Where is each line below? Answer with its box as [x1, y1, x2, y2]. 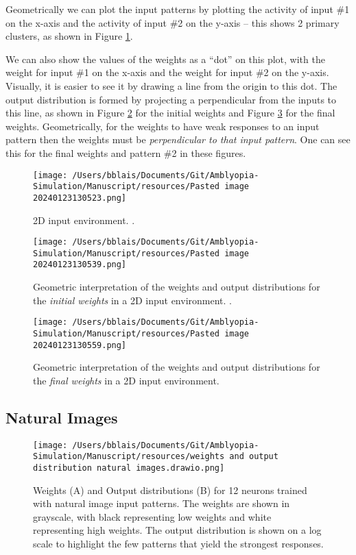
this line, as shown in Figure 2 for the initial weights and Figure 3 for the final [5, 106, 335, 120]
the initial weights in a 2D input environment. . [33, 293, 232, 307]
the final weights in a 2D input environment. [33, 373, 219, 387]
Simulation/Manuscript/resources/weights [33, 452, 225, 462]
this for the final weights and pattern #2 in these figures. [5, 145, 246, 160]
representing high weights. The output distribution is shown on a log [33, 523, 322, 537]
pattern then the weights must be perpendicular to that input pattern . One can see [5, 132, 351, 147]
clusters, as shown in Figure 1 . [5, 29, 133, 43]
